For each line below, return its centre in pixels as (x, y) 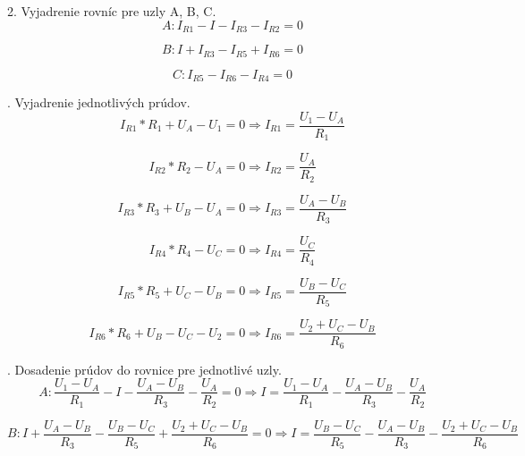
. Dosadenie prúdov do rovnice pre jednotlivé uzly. (144, 369)
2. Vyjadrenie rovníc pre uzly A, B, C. (112, 11)
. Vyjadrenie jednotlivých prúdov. (99, 101)
